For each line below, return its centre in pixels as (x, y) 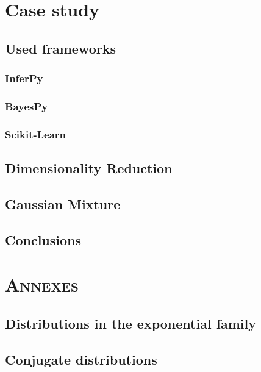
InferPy (24, 78)
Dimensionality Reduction (89, 168)
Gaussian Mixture (63, 203)
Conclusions (43, 239)
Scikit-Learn (36, 134)
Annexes (42, 284)
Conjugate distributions (81, 359)
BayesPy (27, 106)
